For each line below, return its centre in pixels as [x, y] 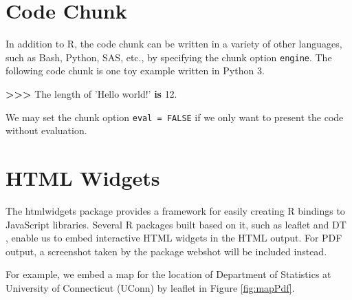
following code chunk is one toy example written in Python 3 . [135, 71]
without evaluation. [46, 130]
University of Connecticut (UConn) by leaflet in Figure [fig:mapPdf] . [150, 287]
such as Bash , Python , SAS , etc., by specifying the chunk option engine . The [169, 57]
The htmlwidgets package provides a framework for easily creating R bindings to [175, 210]
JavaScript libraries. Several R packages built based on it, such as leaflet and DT [176, 224]
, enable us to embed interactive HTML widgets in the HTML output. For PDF [174, 238]
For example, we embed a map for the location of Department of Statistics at [168, 274]
